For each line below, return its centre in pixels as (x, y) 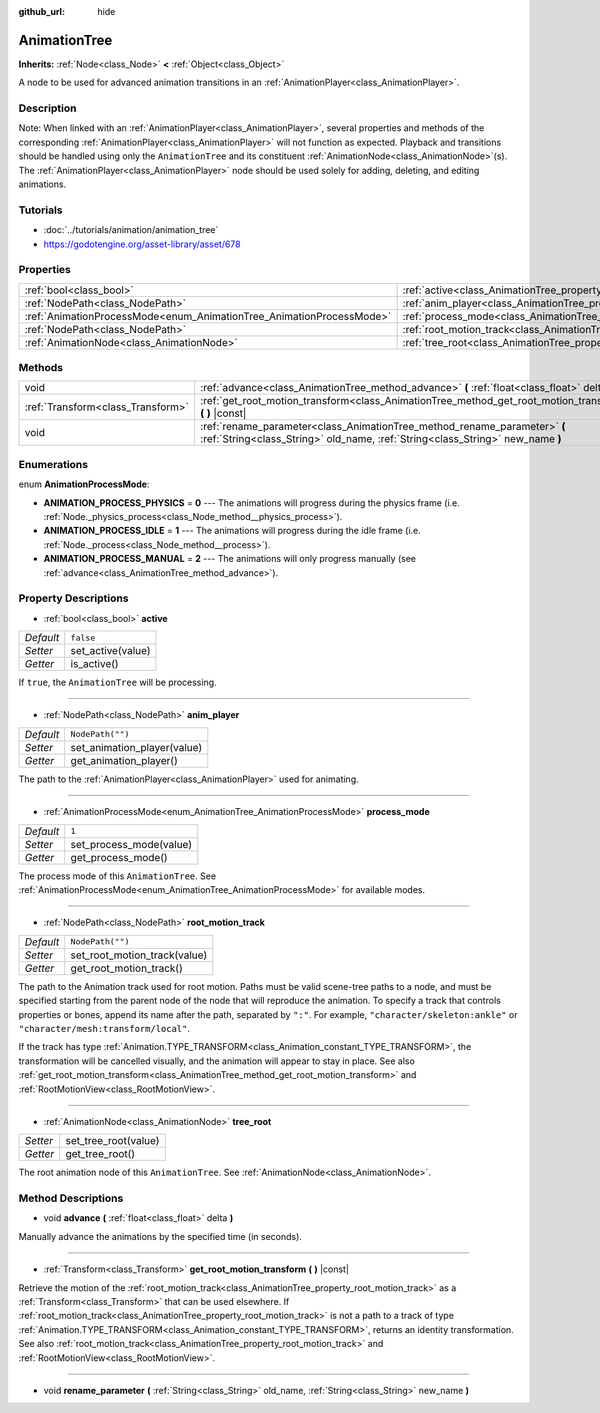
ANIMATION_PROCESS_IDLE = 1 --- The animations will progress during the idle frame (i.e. (232, 531)
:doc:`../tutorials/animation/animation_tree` (131, 230)
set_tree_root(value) (112, 1141)
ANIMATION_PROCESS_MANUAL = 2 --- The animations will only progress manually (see (230, 559)
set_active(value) (110, 651)
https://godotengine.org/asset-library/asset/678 (142, 244)
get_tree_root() (100, 1154)
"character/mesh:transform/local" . (104, 1028)
